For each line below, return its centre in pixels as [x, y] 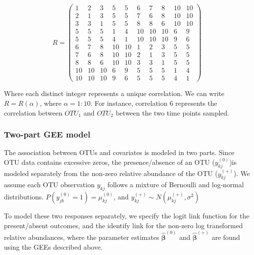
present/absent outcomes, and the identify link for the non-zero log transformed [123, 225]
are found [226, 237]
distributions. [24, 197]
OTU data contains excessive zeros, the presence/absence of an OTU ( [109, 162]
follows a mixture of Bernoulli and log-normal [176, 185]
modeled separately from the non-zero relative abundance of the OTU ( [111, 173]
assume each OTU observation [49, 185]
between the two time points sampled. [172, 112]
